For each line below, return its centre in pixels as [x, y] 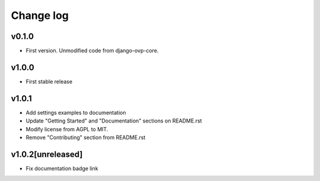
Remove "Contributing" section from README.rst [86, 138]
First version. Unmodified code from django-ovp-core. [92, 51]
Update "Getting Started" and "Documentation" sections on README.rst [114, 121]
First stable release [49, 81]
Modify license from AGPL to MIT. [67, 129]
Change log [40, 15]
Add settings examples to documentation [76, 112]
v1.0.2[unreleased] [47, 154]
